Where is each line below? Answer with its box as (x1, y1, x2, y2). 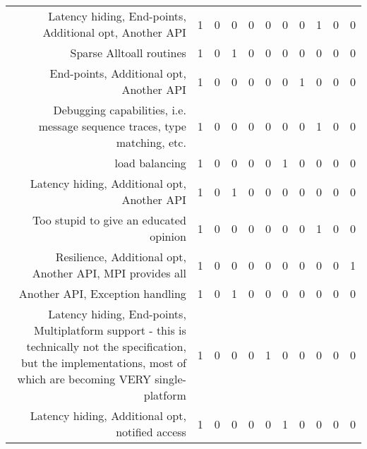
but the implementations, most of (20, 354, 186, 371)
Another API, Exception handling (18, 285, 186, 301)
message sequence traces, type (38, 118, 186, 134)
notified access (116, 424, 186, 440)
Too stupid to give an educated (32, 212, 186, 228)
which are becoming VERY (17, 371, 151, 387)
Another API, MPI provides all (32, 265, 186, 281)
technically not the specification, (26, 338, 186, 354)
